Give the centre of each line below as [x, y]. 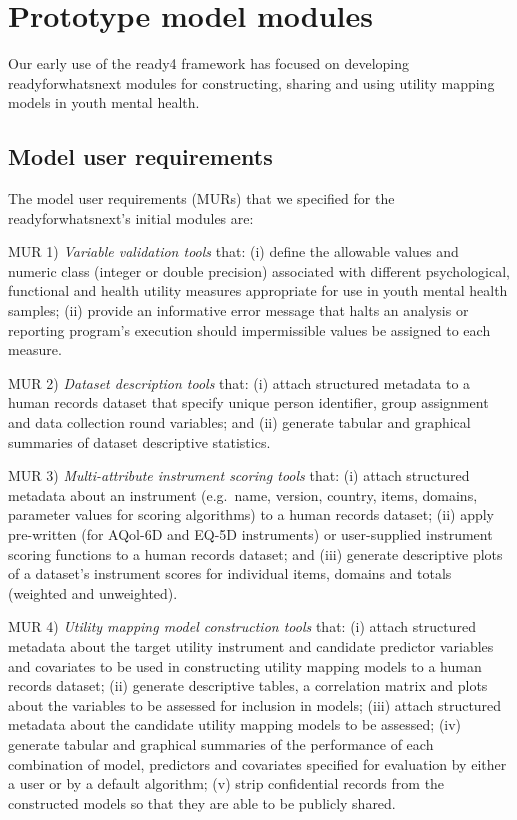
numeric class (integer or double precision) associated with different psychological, [259, 270]
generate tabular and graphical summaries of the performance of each [221, 743]
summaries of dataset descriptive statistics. [139, 441]
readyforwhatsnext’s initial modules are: [131, 217]
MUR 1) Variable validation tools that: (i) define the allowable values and [233, 251]
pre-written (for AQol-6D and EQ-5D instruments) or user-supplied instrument [250, 534]
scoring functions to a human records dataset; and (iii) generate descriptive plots [255, 553]
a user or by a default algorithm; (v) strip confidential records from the [226, 783]
